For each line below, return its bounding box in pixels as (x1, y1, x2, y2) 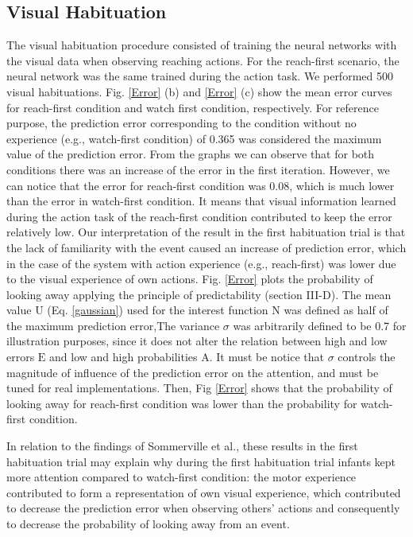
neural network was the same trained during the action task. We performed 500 (6, 68, 393, 84)
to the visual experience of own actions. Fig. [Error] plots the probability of (6, 270, 373, 287)
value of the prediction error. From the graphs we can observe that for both (6, 146, 375, 162)
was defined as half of (284, 302, 388, 318)
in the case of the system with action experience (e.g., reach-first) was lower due (6, 255, 396, 271)
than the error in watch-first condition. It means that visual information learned (6, 193, 396, 209)
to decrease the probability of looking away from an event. (6, 516, 290, 532)
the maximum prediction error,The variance (6, 317, 220, 333)
